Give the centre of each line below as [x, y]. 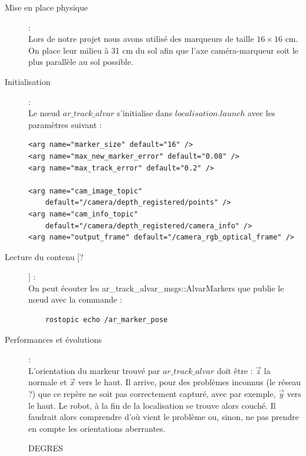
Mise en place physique [46, 7]
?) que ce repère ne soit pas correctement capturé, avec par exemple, [152, 394]
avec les [261, 113]
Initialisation [28, 81]
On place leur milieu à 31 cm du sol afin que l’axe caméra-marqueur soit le [163, 50]
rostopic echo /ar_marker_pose [106, 320]
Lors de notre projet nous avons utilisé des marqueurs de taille [141, 39]
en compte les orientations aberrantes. [97, 428]
